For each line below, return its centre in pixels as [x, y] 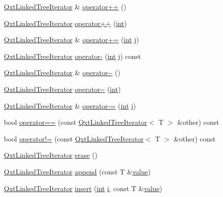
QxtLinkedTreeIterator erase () [51, 155]
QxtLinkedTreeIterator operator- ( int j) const [73, 56]
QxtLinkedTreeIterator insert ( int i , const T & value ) [83, 188]
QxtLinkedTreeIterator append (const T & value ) [77, 171]
